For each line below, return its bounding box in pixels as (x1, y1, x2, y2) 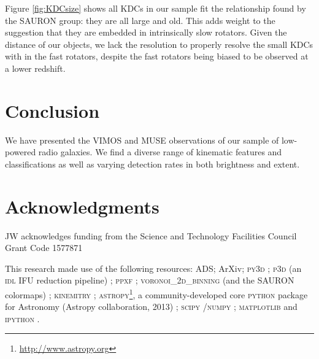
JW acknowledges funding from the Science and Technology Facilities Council (5, 229, 297, 242)
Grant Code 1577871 (5, 241, 83, 254)
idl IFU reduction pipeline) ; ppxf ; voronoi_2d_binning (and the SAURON (5, 274, 294, 287)
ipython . (5, 312, 40, 325)
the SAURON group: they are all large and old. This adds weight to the (5, 14, 275, 26)
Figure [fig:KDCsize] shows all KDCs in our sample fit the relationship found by (5, 2, 306, 14)
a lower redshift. (5, 61, 66, 74)
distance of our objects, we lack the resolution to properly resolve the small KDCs (5, 37, 313, 50)
